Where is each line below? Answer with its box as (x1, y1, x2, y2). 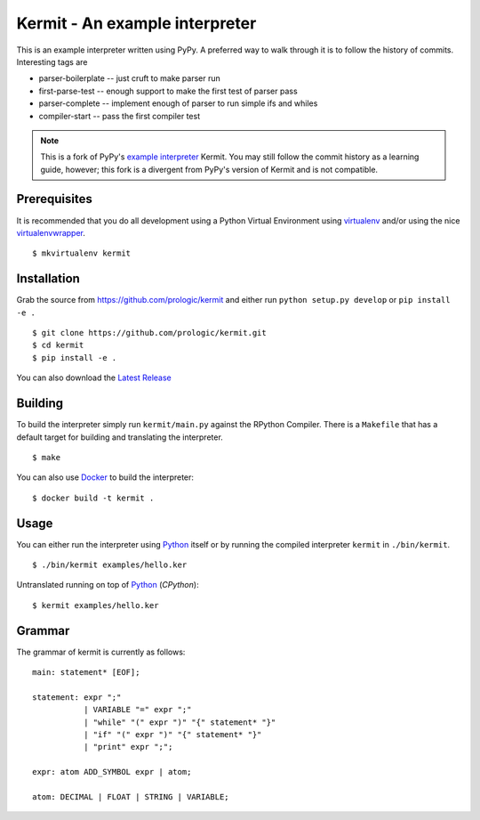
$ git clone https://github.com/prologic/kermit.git (32, 328, 267, 338)
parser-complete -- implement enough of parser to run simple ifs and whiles (38, 98, 318, 109)
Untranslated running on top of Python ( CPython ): (16, 580, 199, 590)
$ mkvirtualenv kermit (32, 248, 132, 258)
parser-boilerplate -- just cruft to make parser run (38, 73, 221, 84)
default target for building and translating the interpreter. (16, 432, 224, 442)
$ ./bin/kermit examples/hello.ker (32, 559, 188, 570)
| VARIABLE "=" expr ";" (83, 704, 192, 715)
